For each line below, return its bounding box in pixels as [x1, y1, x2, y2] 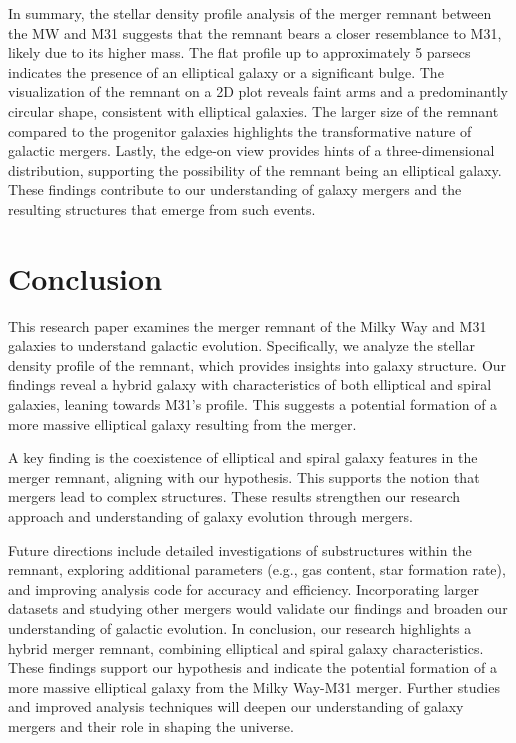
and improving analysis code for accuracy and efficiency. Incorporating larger [8, 578, 480, 599]
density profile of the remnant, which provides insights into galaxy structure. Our [8, 354, 507, 375]
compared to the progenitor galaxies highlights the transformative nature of [8, 120, 472, 141]
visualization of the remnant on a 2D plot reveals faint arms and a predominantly [8, 81, 508, 102]
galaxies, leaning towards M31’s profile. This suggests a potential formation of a [8, 394, 498, 415]
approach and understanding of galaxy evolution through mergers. [8, 506, 413, 526]
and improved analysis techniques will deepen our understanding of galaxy [8, 696, 464, 717]
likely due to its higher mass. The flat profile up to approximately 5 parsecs [8, 42, 471, 63]
